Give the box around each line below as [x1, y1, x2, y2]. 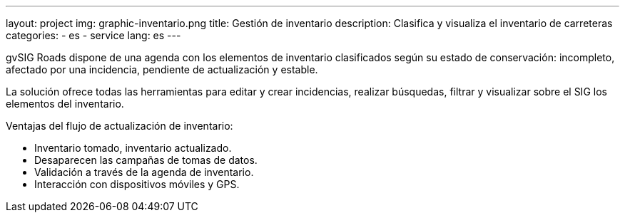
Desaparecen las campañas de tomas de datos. [34, 154, 258, 166]
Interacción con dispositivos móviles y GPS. [34, 178, 240, 190]
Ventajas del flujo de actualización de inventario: [6, 120, 233, 132]
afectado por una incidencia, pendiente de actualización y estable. [6, 63, 318, 76]
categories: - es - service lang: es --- [6, 29, 181, 41]
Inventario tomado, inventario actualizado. [34, 142, 232, 154]
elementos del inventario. [6, 98, 124, 110]
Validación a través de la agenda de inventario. [34, 166, 254, 178]
